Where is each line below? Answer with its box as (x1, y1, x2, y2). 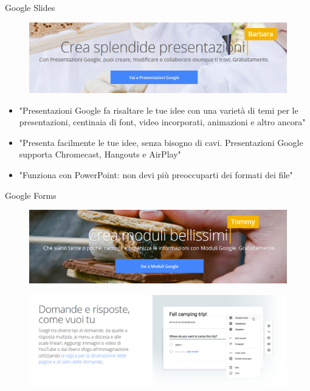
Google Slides (5, 1, 55, 13)
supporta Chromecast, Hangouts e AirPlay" (19, 148, 181, 161)
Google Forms (5, 189, 57, 201)
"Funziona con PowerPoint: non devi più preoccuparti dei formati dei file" (19, 168, 293, 181)
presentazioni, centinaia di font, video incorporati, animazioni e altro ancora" (19, 116, 306, 128)
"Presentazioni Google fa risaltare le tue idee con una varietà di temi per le (19, 103, 298, 116)
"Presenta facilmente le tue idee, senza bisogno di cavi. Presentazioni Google (19, 136, 303, 148)
